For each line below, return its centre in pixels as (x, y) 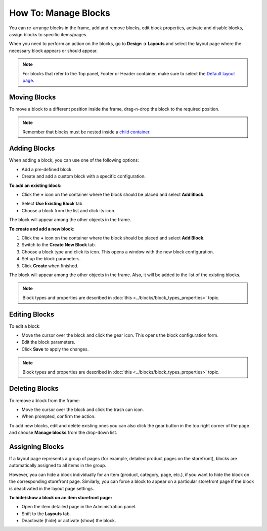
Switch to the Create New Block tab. (59, 245)
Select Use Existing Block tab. (53, 204)
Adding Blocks (32, 148)
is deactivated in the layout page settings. (52, 488)
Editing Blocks (32, 314)
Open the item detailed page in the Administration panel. (79, 507)
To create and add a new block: (42, 229)
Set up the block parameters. (51, 259)
